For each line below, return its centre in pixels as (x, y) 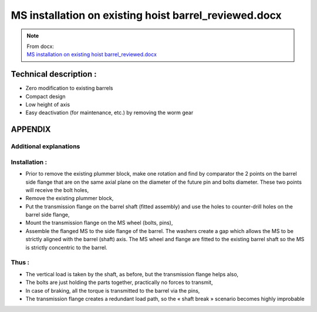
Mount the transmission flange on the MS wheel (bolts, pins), (99, 223)
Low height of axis (48, 105)
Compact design (45, 96)
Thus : (20, 262)
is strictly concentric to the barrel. (67, 247)
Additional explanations (45, 146)
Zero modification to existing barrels (69, 88)
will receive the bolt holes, (57, 190)
